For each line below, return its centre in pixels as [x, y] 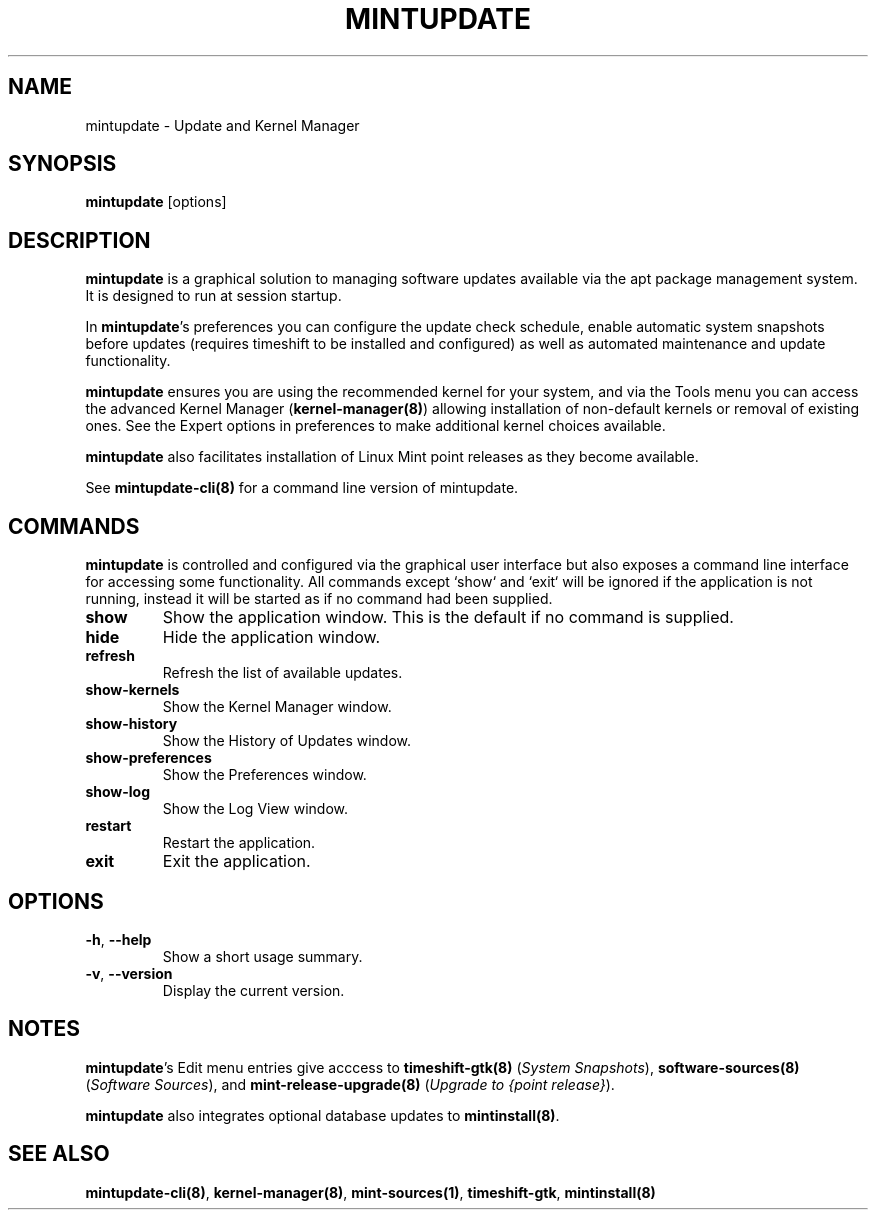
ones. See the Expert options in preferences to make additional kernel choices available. [375, 426]
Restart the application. [239, 843]
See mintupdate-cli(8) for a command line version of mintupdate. [302, 488]
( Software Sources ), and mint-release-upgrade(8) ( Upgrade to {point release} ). [350, 1084]
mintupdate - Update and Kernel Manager [222, 125]
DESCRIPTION [79, 240]
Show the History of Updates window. [287, 741]
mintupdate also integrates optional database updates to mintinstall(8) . [322, 1115]
